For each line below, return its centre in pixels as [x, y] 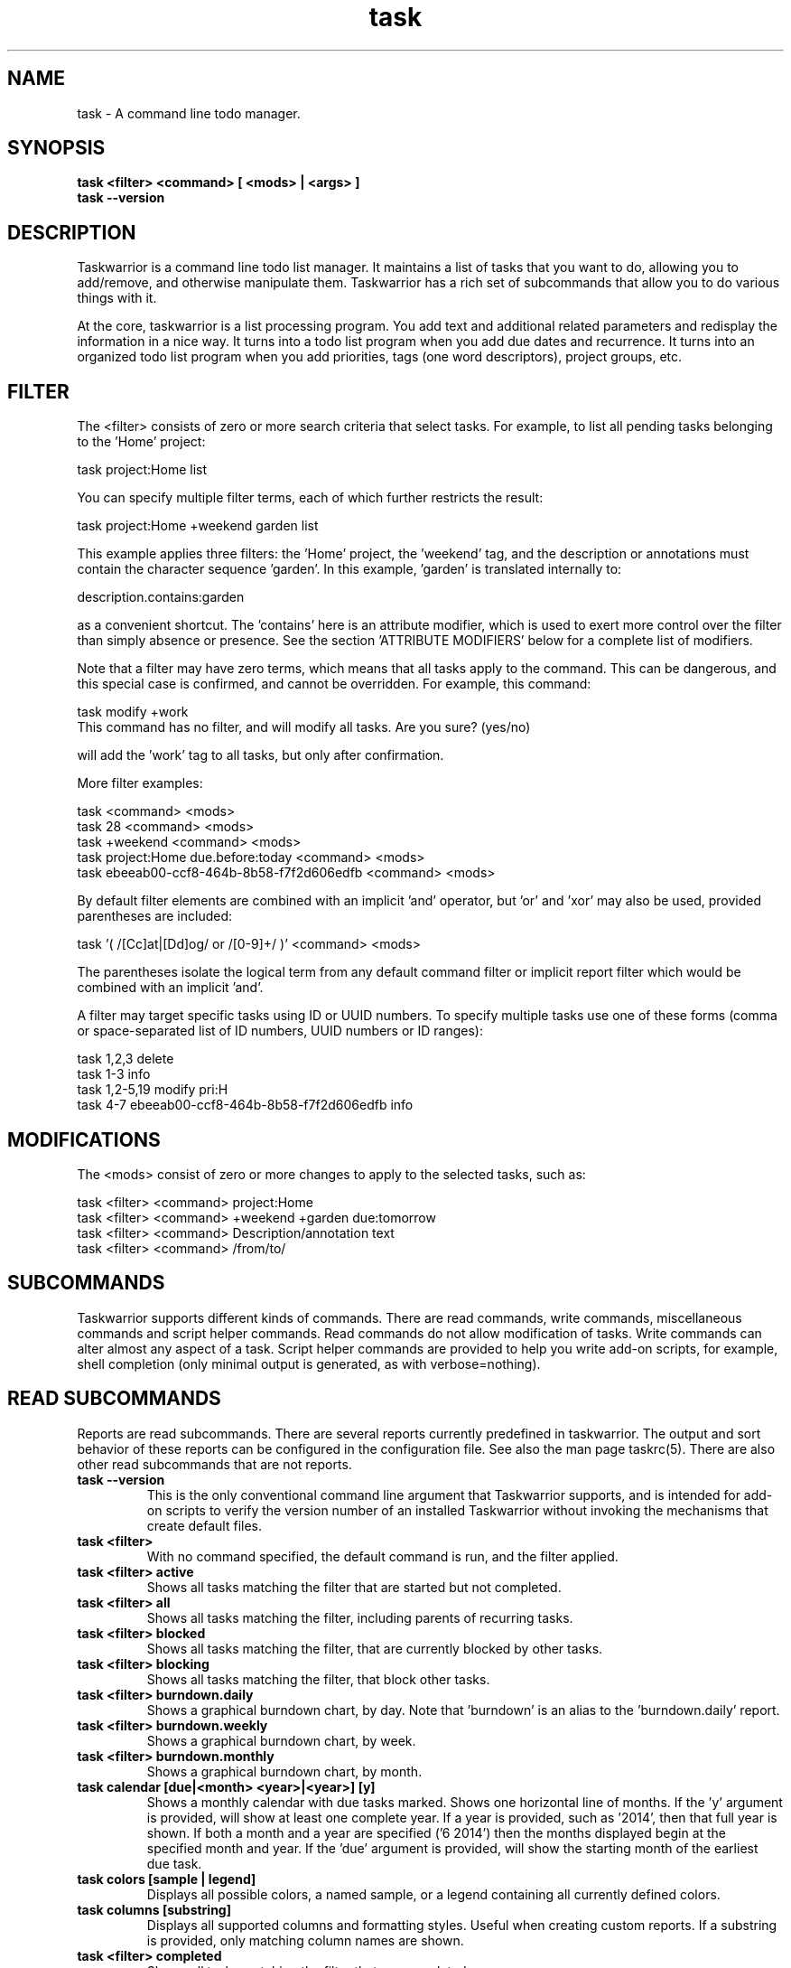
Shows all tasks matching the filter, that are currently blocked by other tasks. [375, 1648]
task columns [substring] [154, 1909]
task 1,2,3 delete [126, 1059]
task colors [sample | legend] [167, 1879]
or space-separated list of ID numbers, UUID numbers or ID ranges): [280, 1031]
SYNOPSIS [56, 148]
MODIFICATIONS [84, 1139]
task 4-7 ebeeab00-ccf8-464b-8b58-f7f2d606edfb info [245, 1105]
